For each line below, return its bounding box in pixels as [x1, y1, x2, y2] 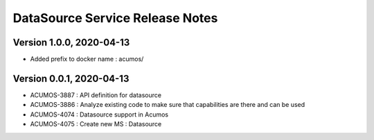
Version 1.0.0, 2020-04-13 [12, 37, 130, 48]
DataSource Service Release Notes [12, 10, 218, 26]
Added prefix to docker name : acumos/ [30, 55, 144, 63]
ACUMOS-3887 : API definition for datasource [30, 90, 162, 99]
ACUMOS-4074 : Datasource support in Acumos [30, 110, 169, 119]
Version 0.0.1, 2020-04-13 [12, 72, 130, 84]
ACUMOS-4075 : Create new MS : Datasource [30, 120, 162, 128]
